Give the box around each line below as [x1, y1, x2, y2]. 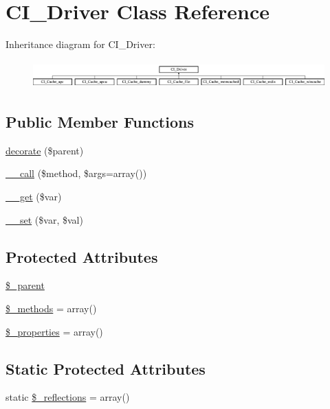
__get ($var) [5, 189, 62, 204]
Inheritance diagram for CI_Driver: [5, 37, 155, 51]
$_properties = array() [5, 324, 103, 338]
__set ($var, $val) [5, 212, 83, 226]
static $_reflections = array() [5, 390, 130, 404]
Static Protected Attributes [5, 358, 206, 379]
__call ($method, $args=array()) [5, 166, 147, 180]
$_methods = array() [5, 301, 97, 315]
